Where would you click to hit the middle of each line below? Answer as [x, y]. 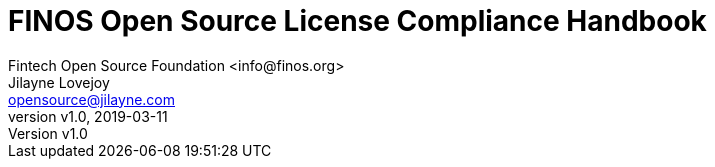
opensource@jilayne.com [92, 99]
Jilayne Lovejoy [59, 82]
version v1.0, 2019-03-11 [88, 116]
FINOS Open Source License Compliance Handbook [357, 21]
